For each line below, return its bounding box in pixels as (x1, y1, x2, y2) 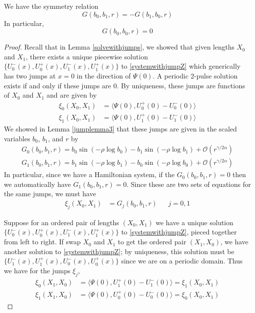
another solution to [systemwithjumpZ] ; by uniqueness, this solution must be (4, 246, 234, 256)
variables (4, 133, 30, 143)
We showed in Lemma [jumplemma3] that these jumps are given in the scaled (4, 124, 237, 134)
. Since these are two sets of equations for (127, 179, 251, 189)
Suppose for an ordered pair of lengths (4, 217, 119, 227)
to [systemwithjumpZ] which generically (121, 61, 241, 71)
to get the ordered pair (118, 236, 186, 247)
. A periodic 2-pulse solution (153, 70, 238, 80)
